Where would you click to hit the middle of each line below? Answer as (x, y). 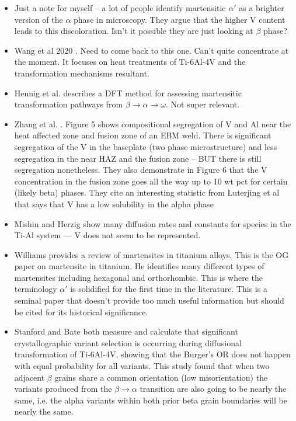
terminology (36, 289)
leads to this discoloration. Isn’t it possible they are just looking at (134, 31)
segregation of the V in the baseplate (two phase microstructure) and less (146, 146)
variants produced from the (63, 389)
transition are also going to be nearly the (213, 389)
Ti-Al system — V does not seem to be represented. (107, 235)
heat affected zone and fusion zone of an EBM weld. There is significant (143, 135)
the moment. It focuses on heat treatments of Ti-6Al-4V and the (130, 62)
